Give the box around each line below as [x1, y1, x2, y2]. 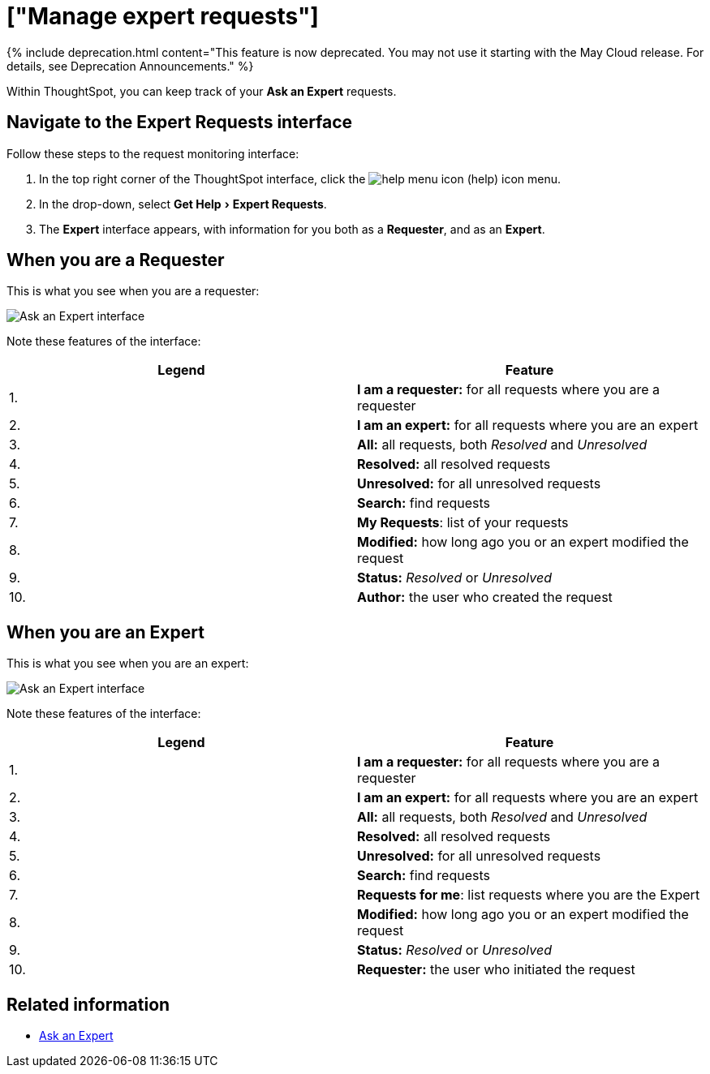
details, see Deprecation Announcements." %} [6, 58, 254, 73]
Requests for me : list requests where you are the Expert [357, 887, 700, 904]
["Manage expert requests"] [6, 2, 319, 30]
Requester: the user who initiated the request [357, 961, 635, 978]
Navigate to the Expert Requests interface [6, 112, 353, 133]
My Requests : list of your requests [357, 514, 569, 531]
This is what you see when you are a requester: [6, 284, 260, 299]
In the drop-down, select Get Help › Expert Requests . [39, 196, 327, 211]
